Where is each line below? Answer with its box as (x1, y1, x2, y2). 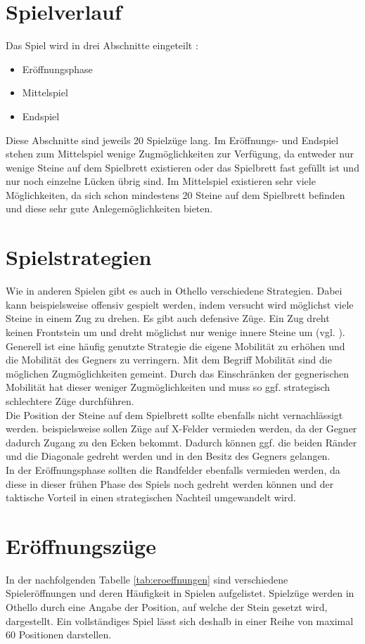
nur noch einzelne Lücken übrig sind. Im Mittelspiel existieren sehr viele (6, 174, 316, 188)
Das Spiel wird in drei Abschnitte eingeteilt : (6, 38, 198, 53)
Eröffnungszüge (6, 531, 156, 560)
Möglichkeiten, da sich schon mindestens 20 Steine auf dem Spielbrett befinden (6, 187, 345, 202)
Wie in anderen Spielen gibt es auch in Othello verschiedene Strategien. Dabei (6, 283, 342, 298)
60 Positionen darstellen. (6, 627, 112, 642)
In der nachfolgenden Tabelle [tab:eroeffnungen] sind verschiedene (6, 572, 288, 586)
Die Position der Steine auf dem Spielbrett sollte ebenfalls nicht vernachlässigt (6, 407, 343, 422)
